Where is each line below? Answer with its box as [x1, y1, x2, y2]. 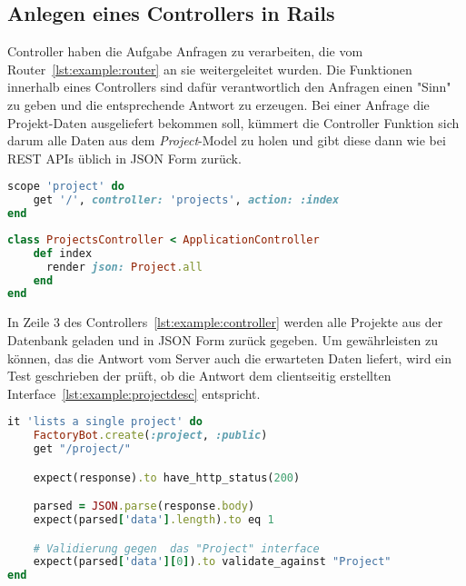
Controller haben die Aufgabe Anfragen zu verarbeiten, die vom [7, 42, 363, 61]
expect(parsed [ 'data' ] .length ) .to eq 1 [33, 513, 274, 527]
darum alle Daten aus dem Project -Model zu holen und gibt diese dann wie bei [7, 131, 446, 150]
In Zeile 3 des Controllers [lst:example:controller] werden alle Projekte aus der [7, 313, 443, 332]
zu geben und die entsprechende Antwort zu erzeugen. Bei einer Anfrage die [7, 94, 430, 114]
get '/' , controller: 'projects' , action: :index [33, 194, 340, 207]
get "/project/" [33, 442, 132, 456]
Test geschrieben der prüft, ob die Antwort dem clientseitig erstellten [7, 366, 392, 385]
